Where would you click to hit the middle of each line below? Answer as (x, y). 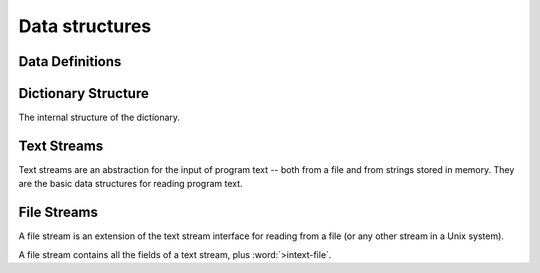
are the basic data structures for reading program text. (131, 184)
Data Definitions (70, 61)
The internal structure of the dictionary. (99, 117)
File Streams (58, 212)
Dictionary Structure (83, 93)
